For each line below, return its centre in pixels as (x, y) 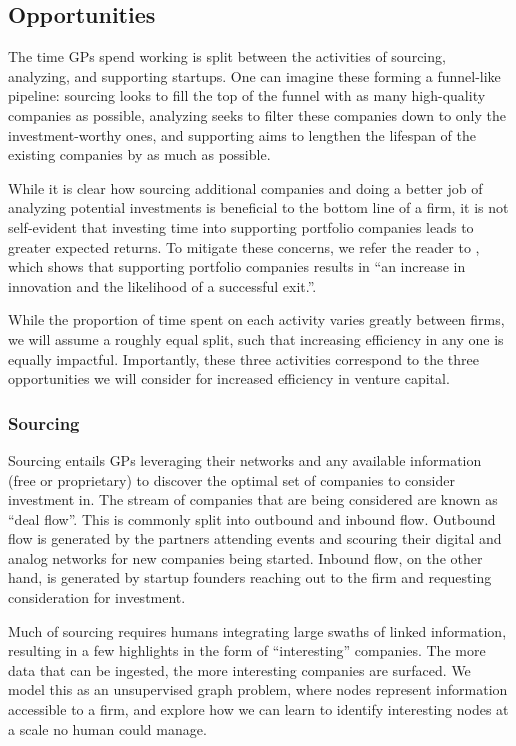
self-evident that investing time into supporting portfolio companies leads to (241, 226)
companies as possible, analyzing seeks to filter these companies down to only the (257, 114)
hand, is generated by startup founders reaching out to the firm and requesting (250, 577)
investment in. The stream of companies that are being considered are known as (253, 499)
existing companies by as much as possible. (139, 154)
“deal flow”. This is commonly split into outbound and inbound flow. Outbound (252, 518)
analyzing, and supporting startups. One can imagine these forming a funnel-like (254, 75)
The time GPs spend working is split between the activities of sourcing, (227, 56)
